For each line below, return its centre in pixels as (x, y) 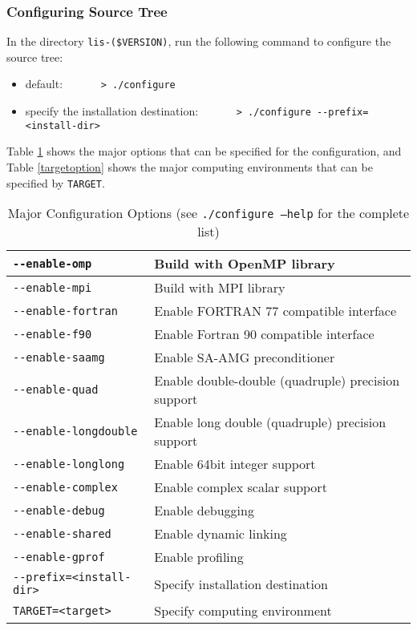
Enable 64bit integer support (235, 464)
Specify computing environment (243, 611)
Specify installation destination (241, 584)
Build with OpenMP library (245, 264)
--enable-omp (53, 263)
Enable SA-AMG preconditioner (245, 357)
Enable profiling (199, 557)
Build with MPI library (220, 288)
